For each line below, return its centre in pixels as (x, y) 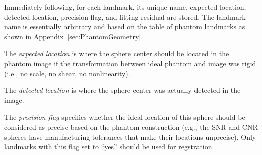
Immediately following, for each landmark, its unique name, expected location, (125, 7)
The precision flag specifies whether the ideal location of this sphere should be (125, 117)
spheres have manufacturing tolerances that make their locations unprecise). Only (130, 137)
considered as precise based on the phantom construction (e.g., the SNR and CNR (131, 126)
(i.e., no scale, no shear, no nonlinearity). (67, 73)
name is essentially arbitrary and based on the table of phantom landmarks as (125, 27)
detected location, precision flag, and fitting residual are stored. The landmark (125, 16)
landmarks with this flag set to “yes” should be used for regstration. (109, 147)
